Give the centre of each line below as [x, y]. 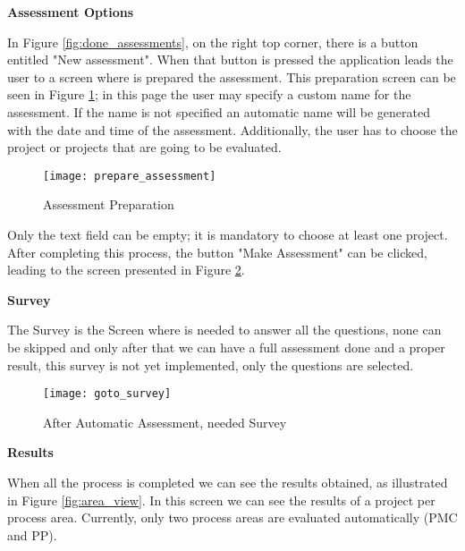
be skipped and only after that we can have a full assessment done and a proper [226, 347]
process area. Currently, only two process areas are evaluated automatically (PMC [232, 517]
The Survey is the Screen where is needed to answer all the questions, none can [224, 330]
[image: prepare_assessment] [130, 176]
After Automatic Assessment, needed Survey [165, 422]
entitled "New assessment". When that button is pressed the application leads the [230, 59]
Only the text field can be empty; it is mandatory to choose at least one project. [228, 234]
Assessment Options [70, 12]
